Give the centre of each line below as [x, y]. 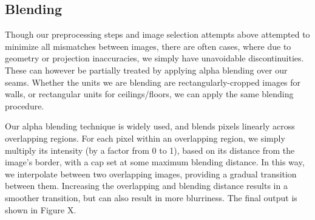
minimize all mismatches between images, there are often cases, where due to [148, 46]
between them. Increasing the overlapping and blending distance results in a [146, 186]
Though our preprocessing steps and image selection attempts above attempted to [157, 34]
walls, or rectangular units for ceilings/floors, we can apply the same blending [149, 94]
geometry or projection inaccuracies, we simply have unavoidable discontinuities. [154, 58]
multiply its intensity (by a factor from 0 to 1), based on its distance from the [150, 150]
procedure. [25, 105]
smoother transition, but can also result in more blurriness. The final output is [151, 197]
